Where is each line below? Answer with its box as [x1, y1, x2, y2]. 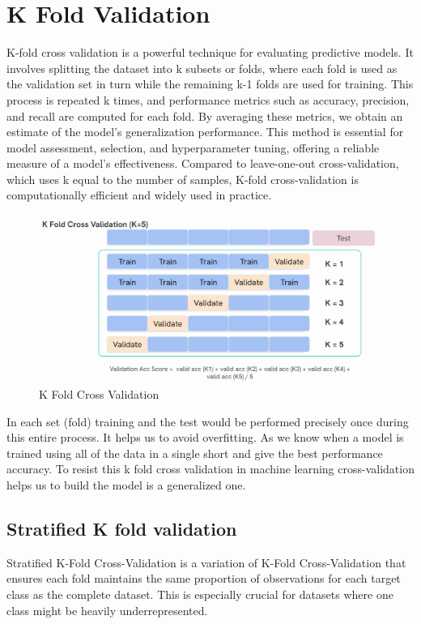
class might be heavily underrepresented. [6, 601, 208, 618]
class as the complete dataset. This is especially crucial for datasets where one [6, 586, 393, 603]
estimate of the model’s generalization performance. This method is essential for [6, 123, 404, 140]
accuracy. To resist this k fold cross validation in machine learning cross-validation [6, 460, 415, 477]
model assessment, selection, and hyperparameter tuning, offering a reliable [6, 139, 380, 156]
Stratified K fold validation [6, 516, 237, 541]
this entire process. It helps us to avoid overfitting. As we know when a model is [6, 429, 404, 446]
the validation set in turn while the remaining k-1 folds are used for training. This [6, 75, 414, 92]
